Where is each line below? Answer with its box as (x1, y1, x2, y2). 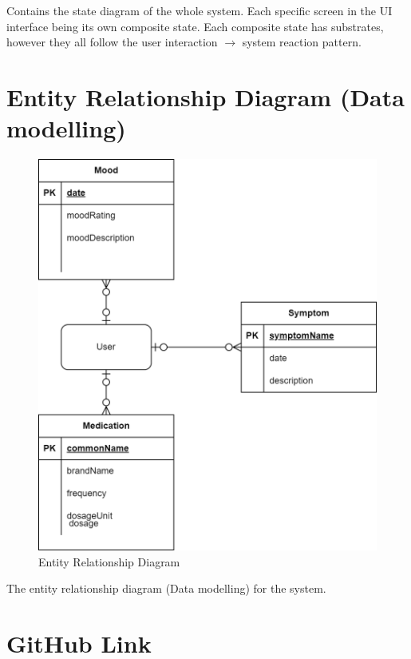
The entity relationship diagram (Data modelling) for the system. (6, 580, 326, 597)
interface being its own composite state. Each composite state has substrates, (6, 18, 384, 34)
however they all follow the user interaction (6, 34, 218, 50)
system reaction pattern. (242, 34, 362, 50)
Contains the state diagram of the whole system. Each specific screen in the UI (6, 2, 393, 18)
